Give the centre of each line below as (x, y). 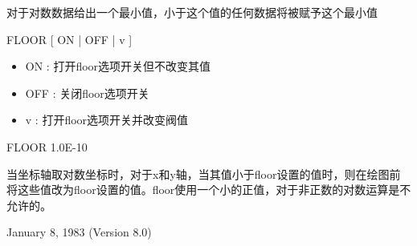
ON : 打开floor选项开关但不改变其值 (118, 66)
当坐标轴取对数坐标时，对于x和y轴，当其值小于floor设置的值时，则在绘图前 (204, 173)
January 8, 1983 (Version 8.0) (79, 232)
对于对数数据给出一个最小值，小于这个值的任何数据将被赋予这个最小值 (192, 12)
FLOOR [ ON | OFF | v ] (69, 39)
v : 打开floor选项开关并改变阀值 (107, 120)
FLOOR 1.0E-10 (47, 146)
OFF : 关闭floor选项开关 (87, 93)
